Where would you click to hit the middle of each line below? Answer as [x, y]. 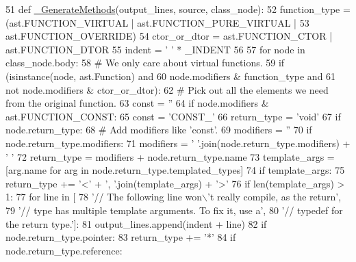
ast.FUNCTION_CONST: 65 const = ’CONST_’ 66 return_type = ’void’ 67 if [173, 116]
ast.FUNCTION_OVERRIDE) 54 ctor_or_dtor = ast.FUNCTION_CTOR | [169, 36]
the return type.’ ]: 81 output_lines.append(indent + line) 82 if [136, 223]
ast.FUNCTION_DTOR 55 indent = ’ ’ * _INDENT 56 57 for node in [155, 49]
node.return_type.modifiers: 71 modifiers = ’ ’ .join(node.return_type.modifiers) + [178, 143]
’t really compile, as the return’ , [275, 197]
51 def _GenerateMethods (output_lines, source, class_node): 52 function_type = [178, 9]
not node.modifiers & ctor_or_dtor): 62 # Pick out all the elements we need [167, 89]
